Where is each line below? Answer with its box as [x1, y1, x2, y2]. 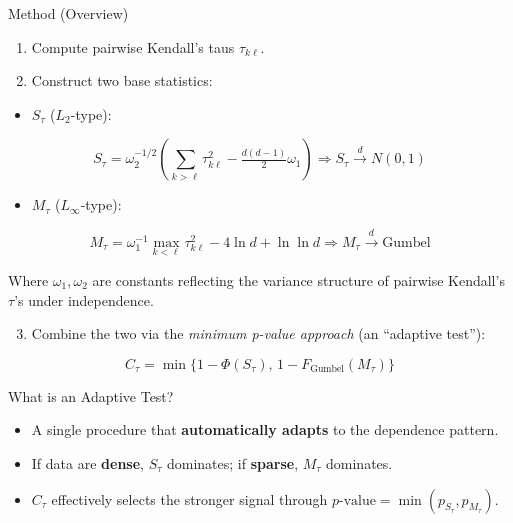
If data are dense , [31, 452, 144, 473]
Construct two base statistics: [31, 70, 213, 91]
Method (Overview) [8, 3, 129, 23]
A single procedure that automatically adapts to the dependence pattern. [31, 419, 499, 440]
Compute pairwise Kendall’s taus [31, 36, 235, 57]
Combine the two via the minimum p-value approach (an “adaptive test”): [31, 323, 486, 344]
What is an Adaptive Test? [8, 385, 174, 406]
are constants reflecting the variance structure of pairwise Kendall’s [92, 269, 505, 290]
